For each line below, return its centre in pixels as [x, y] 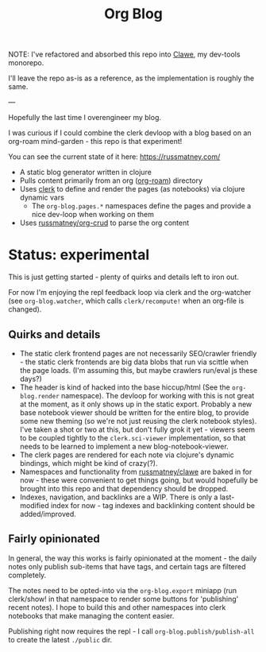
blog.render [39, 396]
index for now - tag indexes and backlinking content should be [153, 505]
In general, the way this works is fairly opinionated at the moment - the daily [133, 558]
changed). [25, 309]
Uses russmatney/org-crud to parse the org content [104, 223]
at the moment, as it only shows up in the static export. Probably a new [136, 404]
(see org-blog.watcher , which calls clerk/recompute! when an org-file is [126, 301]
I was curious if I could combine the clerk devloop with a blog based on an [130, 133]
